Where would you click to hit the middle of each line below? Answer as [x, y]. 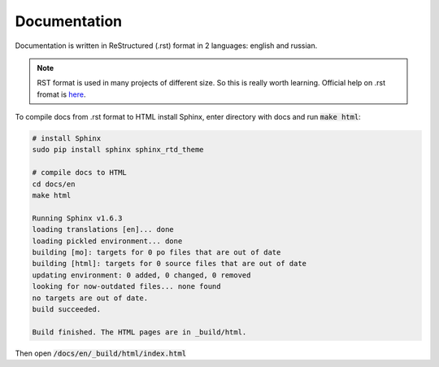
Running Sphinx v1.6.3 [77, 218]
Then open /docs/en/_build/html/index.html [101, 353]
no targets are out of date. [90, 298]
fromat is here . [61, 94]
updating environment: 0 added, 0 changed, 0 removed [141, 275]
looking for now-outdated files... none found [126, 286]
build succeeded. [67, 309]
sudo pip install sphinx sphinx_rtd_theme [118, 150]
